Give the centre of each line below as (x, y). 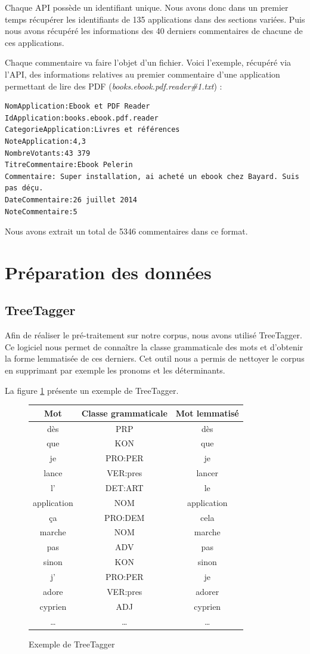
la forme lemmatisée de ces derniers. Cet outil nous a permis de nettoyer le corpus (155, 358)
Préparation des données (108, 272)
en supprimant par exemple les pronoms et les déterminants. (115, 370)
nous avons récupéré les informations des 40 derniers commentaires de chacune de (154, 31)
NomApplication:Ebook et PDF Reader (77, 107)
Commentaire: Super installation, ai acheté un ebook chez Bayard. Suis (152, 176)
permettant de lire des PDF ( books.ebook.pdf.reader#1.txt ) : (114, 86)
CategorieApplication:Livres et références (92, 130)
